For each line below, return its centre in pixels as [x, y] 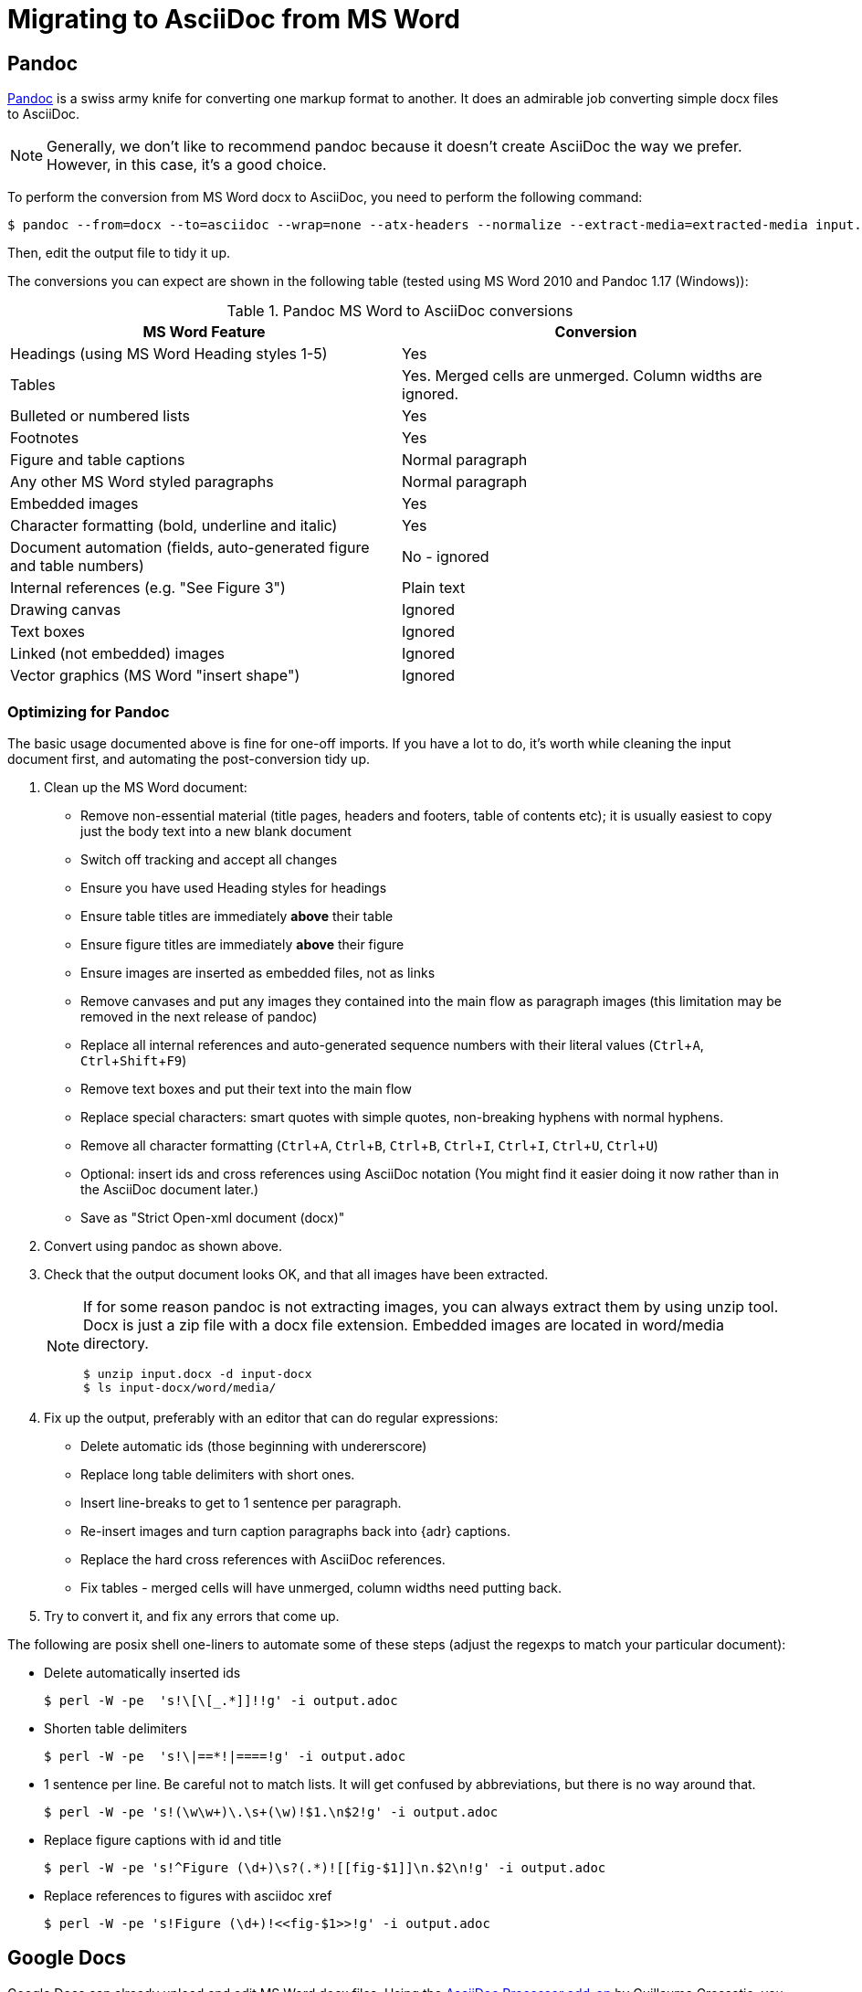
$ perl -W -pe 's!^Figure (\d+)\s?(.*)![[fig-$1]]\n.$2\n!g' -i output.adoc [325, 1867]
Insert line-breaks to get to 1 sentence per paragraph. [241, 1502]
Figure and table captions [98, 460]
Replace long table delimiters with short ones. [218, 1474]
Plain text [434, 588]
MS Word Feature [204, 332]
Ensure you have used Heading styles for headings [234, 887]
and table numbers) [77, 566]
